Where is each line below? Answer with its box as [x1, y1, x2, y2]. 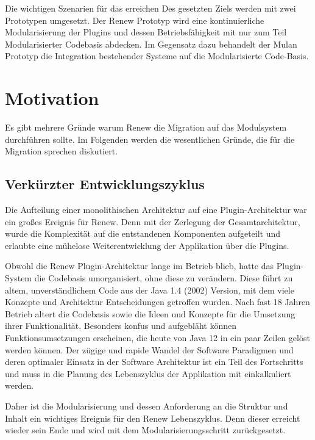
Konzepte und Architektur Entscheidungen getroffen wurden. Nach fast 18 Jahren [5, 295, 310, 308]
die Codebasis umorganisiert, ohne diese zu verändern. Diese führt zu [34, 272, 293, 284]
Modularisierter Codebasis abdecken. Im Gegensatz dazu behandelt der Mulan [5, 37, 297, 50]
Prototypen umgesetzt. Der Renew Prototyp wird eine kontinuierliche [5, 13, 264, 26]
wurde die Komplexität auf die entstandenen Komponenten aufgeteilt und [5, 227, 281, 240]
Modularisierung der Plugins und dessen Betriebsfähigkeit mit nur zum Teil [5, 26, 287, 38]
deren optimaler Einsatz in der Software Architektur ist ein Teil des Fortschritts [5, 355, 303, 368]
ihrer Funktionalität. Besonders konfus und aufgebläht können [5, 319, 236, 332]
